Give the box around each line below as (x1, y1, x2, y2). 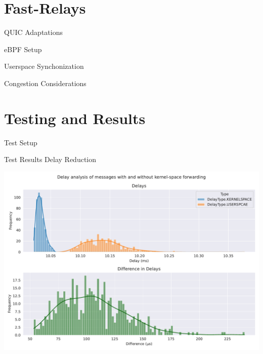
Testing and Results (4, 107, 146, 128)
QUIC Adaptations (4, 27, 63, 37)
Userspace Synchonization (4, 61, 84, 71)
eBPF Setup (4, 44, 42, 54)
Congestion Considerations (4, 77, 86, 88)
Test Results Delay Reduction (4, 154, 97, 165)
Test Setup (4, 137, 37, 147)
